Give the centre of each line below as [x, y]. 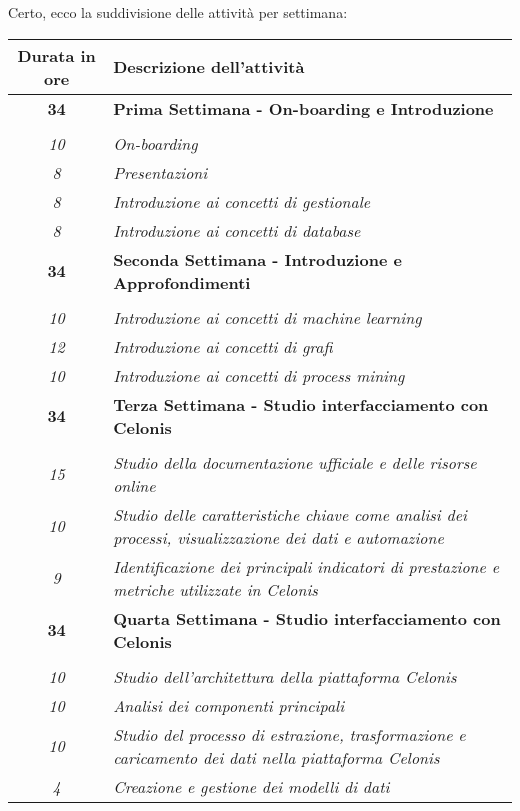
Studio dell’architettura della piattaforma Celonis [285, 676]
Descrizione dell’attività [209, 67]
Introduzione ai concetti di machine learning [267, 317]
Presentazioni [160, 172]
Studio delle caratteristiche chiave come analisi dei [290, 514]
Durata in [56, 55]
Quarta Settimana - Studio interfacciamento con [307, 618]
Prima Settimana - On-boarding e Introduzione [303, 108]
